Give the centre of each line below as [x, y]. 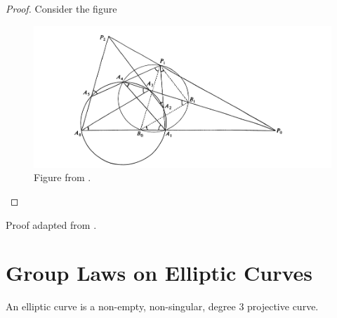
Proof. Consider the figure [61, 8]
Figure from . [62, 177]
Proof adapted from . [51, 224]
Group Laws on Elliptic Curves [159, 273]
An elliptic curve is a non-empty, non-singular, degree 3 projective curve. [162, 306]
